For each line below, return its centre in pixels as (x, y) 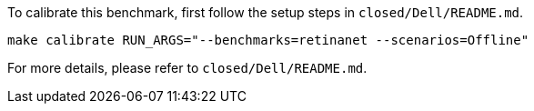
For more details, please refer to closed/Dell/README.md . (187, 68)
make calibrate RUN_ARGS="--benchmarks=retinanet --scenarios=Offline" (268, 40)
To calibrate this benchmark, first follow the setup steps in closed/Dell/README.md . (266, 12)
